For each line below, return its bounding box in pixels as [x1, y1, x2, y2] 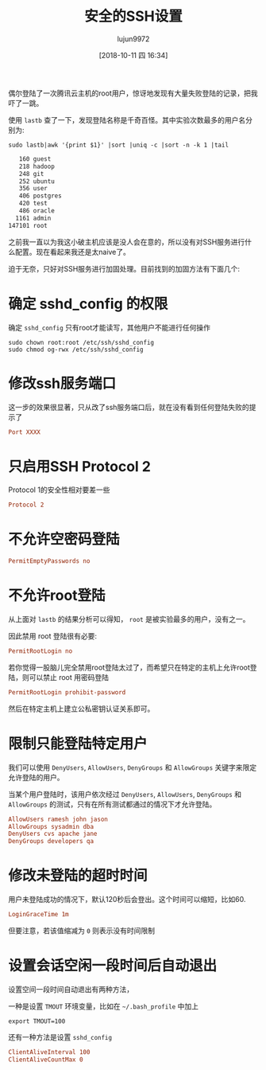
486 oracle [18, 207, 56, 215]
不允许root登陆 [8, 587, 106, 605]
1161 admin [15, 214, 52, 222]
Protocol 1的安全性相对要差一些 [8, 485, 110, 494]
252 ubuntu [18, 177, 56, 185]
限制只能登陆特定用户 [8, 734, 148, 752]
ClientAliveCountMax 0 [8, 1056, 83, 1064]
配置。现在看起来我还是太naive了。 [14, 247, 131, 256]
